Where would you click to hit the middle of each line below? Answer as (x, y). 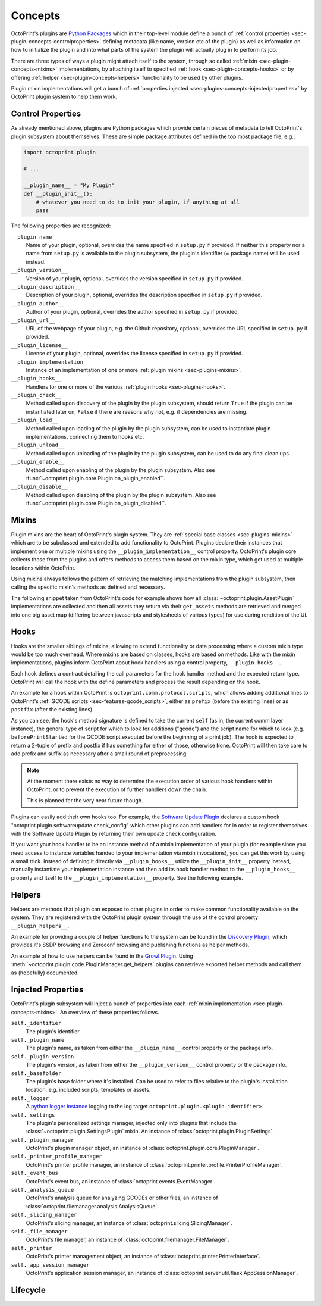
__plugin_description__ (45, 287)
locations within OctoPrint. (43, 568)
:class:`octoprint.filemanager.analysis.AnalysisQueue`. (92, 1206)
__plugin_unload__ (38, 445)
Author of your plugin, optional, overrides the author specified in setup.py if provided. (133, 312)
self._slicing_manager (44, 1215)
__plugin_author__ (38, 303)
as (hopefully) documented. (45, 973)
